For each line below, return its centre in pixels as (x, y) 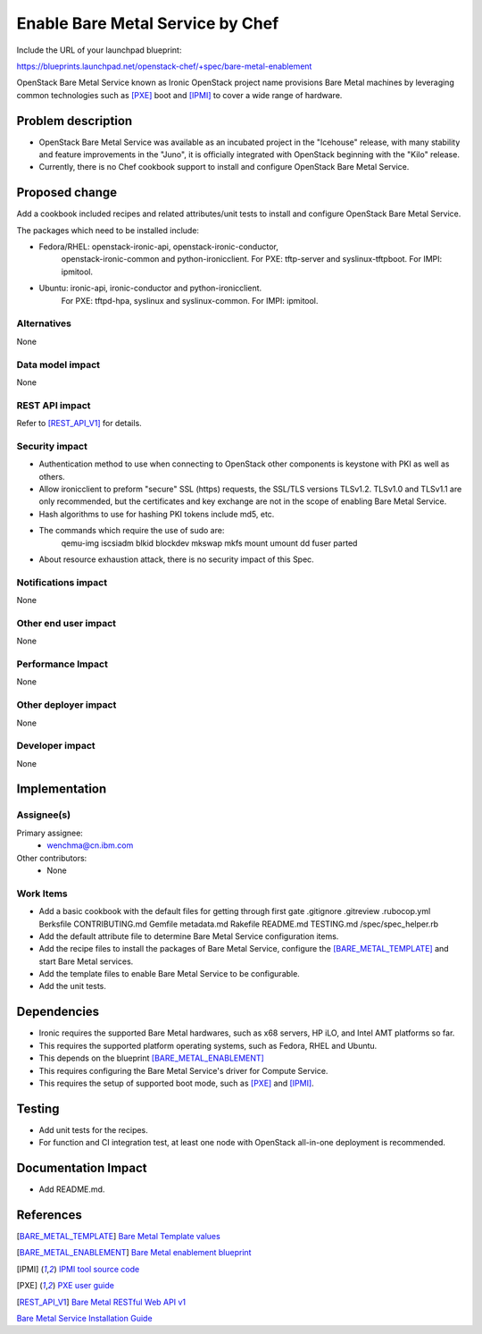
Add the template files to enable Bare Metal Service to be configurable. (170, 974)
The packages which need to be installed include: (108, 230)
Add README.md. (72, 1189)
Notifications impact (62, 583)
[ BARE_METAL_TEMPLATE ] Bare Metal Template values (118, 1237)
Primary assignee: (50, 833)
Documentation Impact (82, 1168)
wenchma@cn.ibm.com (90, 845)
